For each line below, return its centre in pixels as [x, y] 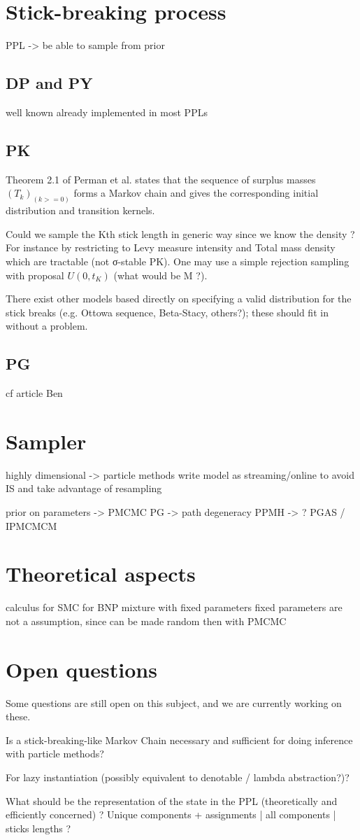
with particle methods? [55, 754]
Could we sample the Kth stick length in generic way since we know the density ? [180, 233]
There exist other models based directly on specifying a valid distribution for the [179, 299]
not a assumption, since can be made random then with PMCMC [146, 621]
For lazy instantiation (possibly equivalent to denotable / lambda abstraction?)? [178, 777]
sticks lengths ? [38, 828]
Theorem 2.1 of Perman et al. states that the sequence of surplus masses [161, 179]
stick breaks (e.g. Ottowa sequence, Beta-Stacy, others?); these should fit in [167, 312]
